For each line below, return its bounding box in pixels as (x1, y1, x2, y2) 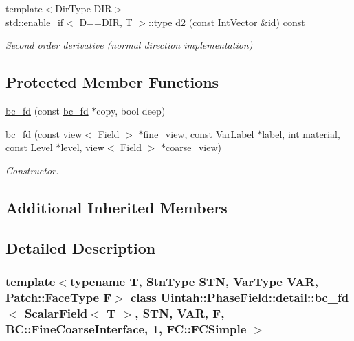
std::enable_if (5, 14, 64, 29)
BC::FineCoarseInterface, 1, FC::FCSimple (5, 320, 247, 337)
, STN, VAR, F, (135, 304, 225, 321)
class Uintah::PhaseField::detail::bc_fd (131, 288, 349, 305)
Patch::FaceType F (5, 288, 112, 305)
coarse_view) (166, 140, 222, 154)
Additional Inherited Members (5, 196, 228, 217)
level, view (60, 140, 104, 154)
